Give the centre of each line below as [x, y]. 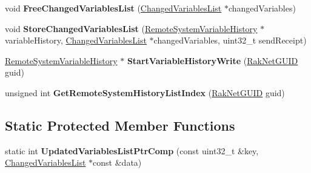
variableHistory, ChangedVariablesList [76, 40]
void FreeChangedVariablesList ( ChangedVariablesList [113, 8]
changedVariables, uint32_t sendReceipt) [230, 40]
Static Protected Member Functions [120, 125]
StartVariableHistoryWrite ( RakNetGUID [212, 60]
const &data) [117, 162]
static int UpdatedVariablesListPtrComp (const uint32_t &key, [132, 150]
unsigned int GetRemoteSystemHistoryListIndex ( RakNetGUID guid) [145, 92]
